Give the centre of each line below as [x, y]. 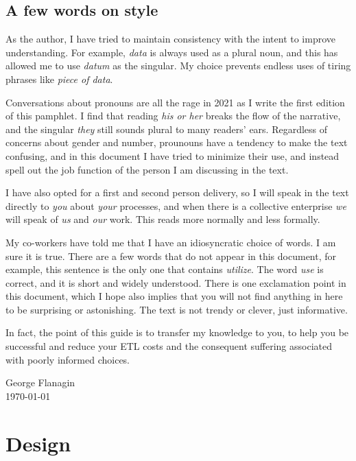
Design [38, 443]
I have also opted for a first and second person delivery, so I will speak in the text [177, 192]
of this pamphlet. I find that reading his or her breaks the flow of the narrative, [173, 116]
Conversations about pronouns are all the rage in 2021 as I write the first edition [175, 102]
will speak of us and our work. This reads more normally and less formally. [163, 219]
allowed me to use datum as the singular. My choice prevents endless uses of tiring [178, 66]
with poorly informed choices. [68, 359]
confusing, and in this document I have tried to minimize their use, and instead [173, 155]
